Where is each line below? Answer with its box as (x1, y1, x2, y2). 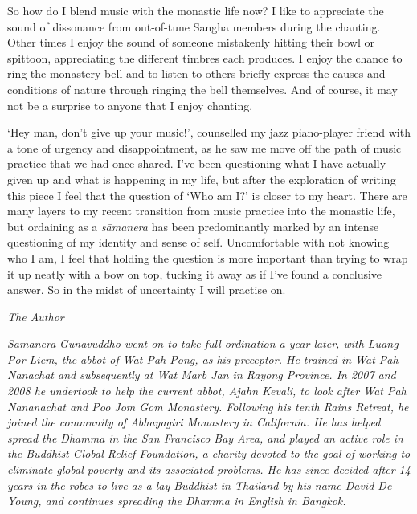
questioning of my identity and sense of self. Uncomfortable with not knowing (7, 234, 390, 251)
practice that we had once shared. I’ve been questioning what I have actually (7, 155, 386, 172)
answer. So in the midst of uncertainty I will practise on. (7, 281, 286, 298)
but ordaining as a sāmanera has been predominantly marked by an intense (7, 218, 379, 235)
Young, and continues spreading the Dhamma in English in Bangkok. (7, 492, 346, 509)
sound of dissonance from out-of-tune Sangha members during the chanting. (7, 18, 381, 35)
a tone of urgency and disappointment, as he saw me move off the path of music (7, 139, 402, 156)
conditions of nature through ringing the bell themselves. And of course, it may (7, 80, 398, 97)
